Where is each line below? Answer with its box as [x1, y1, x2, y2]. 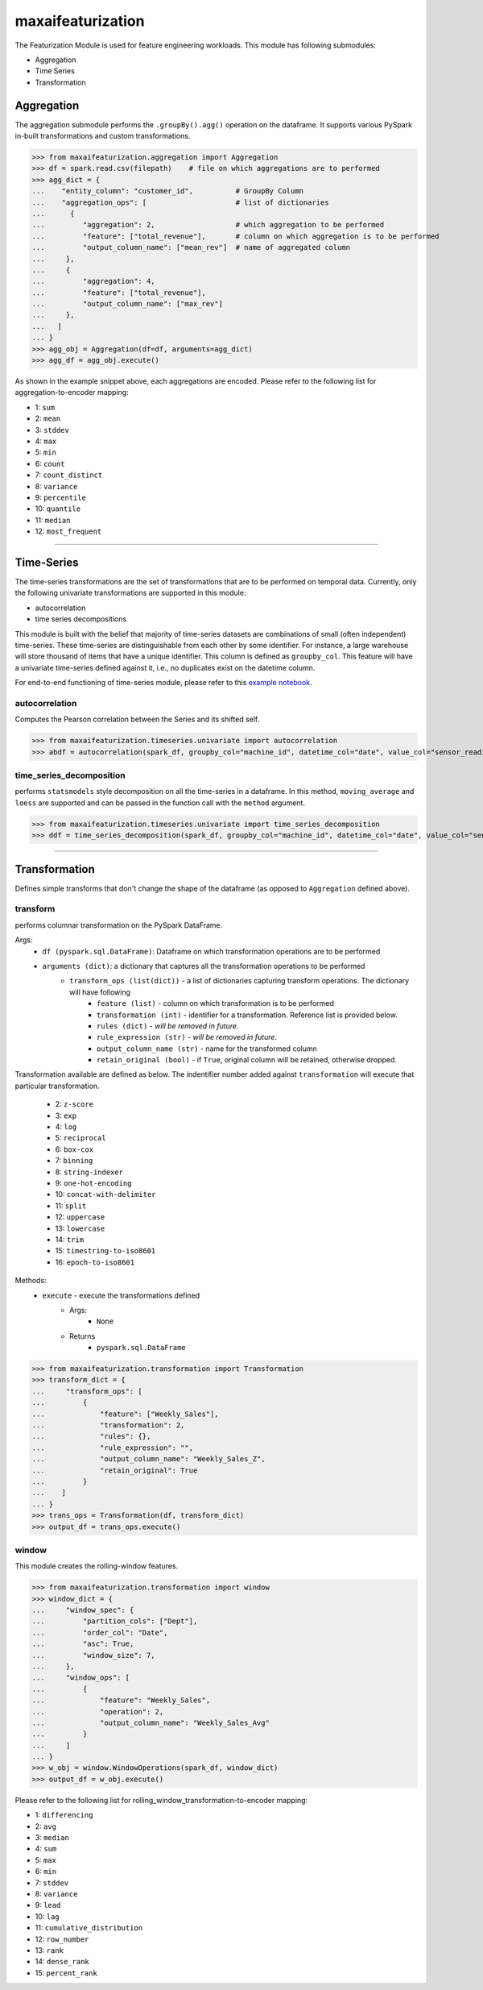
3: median [35, 1833, 70, 1843]
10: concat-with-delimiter [55, 1190, 156, 1199]
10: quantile [35, 504, 80, 513]
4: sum [35, 1844, 57, 1854]
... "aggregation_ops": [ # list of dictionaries [31, 197, 329, 207]
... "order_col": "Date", [31, 1628, 168, 1637]
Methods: [14, 1276, 47, 1286]
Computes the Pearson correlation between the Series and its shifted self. [14, 714, 260, 725]
